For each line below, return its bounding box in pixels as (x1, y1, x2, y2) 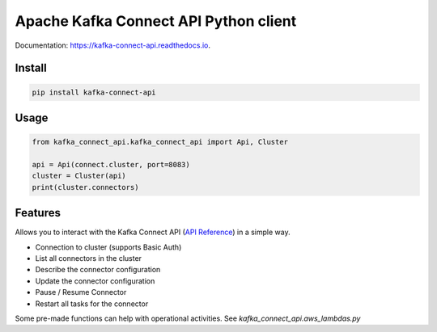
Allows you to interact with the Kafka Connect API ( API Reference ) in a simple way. (15, 227, 291, 237)
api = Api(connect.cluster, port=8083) (32, 160, 190, 169)
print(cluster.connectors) (32, 183, 139, 191)
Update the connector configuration (35, 275, 155, 286)
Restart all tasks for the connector (35, 299, 149, 309)
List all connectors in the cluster (35, 253, 142, 263)
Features (15, 206, 61, 220)
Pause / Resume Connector (35, 288, 127, 297)
